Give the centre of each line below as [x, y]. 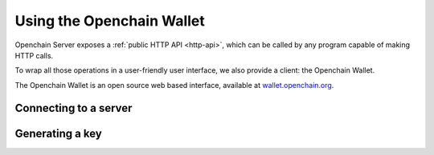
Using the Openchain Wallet [110, 21]
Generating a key [58, 133]
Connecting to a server [74, 108]
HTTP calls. [34, 55]
